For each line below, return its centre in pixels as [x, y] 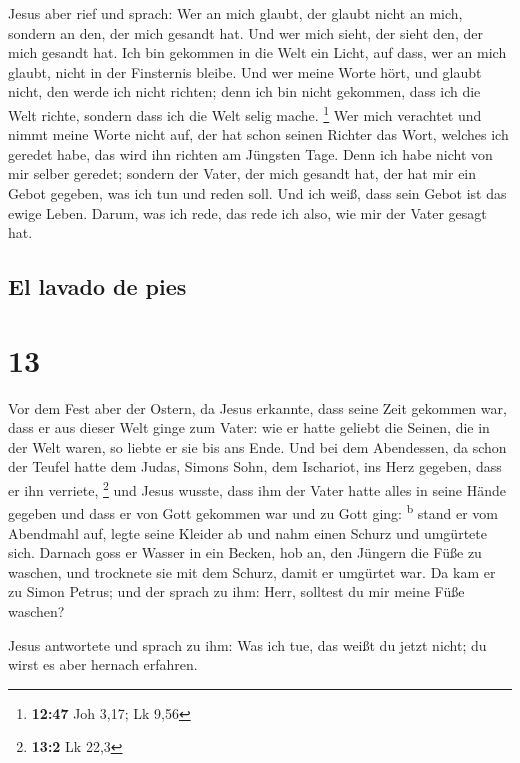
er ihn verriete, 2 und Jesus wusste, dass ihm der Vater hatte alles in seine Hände [257, 488]
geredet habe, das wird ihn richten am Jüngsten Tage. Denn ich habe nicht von [250, 153]
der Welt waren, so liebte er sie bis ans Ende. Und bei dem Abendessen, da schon [257, 446]
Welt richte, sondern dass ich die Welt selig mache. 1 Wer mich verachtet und [245, 113]
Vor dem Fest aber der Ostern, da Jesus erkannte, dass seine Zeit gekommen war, [257, 407]
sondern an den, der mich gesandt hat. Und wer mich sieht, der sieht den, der [245, 32]
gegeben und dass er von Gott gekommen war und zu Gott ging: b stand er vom [253, 511]
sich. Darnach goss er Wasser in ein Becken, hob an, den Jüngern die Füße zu [245, 552]
